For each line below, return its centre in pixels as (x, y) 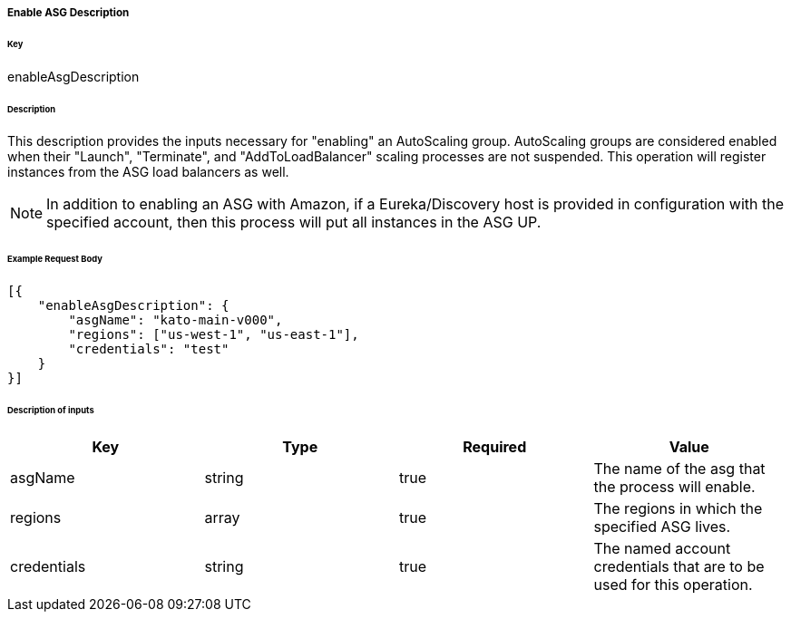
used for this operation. (673, 584)
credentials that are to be (679, 566)
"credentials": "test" (149, 349)
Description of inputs (51, 410)
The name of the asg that (679, 468)
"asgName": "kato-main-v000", (176, 320)
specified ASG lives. (662, 526)
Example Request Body (55, 259)
